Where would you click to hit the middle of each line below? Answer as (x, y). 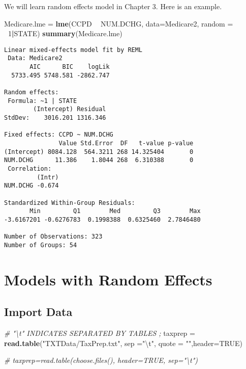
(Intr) (48, 177)
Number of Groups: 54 (41, 245)
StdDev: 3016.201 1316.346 (55, 118)
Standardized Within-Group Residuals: (70, 203)
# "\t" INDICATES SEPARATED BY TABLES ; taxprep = (100, 333)
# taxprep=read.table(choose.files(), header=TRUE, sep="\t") (101, 360)
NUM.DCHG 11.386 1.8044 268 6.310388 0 (99, 160)
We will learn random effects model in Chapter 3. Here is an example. (113, 6)
